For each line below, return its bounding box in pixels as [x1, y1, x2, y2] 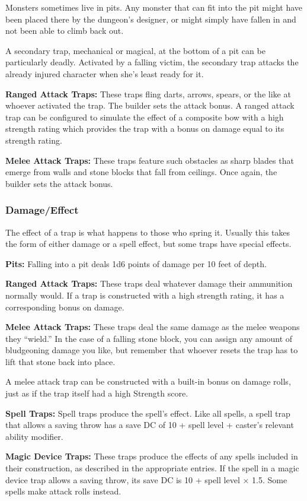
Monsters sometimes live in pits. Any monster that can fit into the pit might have [5, 1, 303, 13]
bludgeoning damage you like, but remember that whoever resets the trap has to [5, 344, 298, 356]
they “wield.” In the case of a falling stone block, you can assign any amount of [5, 332, 293, 344]
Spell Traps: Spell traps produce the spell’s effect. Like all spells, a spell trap [5, 407, 290, 419]
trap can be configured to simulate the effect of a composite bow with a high [5, 110, 284, 123]
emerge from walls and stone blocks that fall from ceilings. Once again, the [5, 166, 277, 178]
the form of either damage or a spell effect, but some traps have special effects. [5, 237, 292, 250]
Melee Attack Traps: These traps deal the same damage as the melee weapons [5, 321, 300, 333]
